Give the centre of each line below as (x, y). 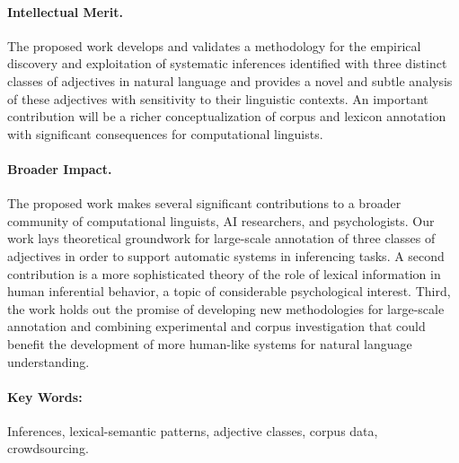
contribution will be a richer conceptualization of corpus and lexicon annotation (227, 116)
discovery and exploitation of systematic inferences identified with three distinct (227, 63)
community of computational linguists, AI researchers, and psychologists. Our (221, 220)
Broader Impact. (60, 168)
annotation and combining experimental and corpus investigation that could (216, 326)
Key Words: (45, 396)
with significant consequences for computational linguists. (165, 133)
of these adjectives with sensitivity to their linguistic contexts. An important (218, 98)
